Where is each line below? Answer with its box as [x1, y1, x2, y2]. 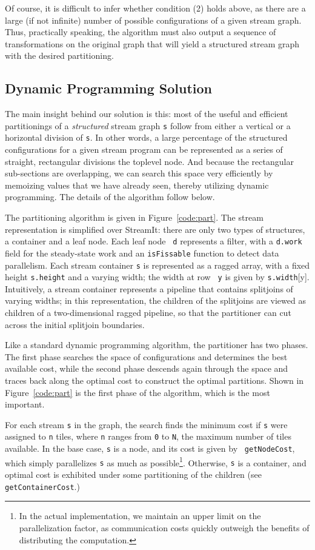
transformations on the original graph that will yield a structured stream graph [5, 37, 300, 50]
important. [5, 398, 45, 411]
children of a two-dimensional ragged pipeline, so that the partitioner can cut [5, 306, 291, 319]
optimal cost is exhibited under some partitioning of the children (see [5, 468, 262, 481]
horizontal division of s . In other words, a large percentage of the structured [5, 131, 288, 144]
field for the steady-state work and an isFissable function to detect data [5, 246, 279, 259]
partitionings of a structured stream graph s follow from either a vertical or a [5, 119, 291, 132]
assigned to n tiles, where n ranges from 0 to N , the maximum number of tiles [5, 430, 291, 443]
